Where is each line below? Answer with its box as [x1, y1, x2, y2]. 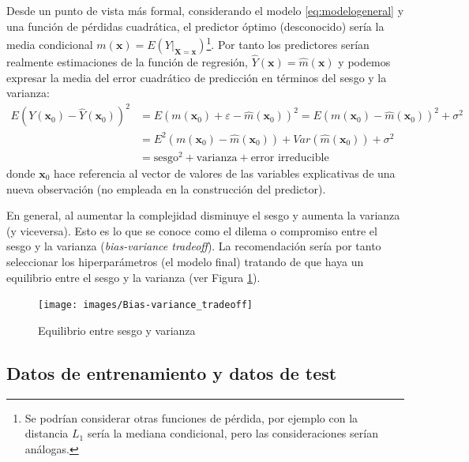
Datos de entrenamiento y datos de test [6, 360, 337, 385]
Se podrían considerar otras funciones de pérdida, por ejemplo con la [24, 409, 358, 426]
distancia [24, 425, 69, 441]
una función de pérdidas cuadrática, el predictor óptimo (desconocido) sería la [6, 17, 385, 34]
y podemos [338, 54, 391, 70]
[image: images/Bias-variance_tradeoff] [38, 299, 253, 311]
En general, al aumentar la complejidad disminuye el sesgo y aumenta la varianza [6, 207, 400, 223]
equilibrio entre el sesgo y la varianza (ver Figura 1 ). [6, 269, 261, 285]
